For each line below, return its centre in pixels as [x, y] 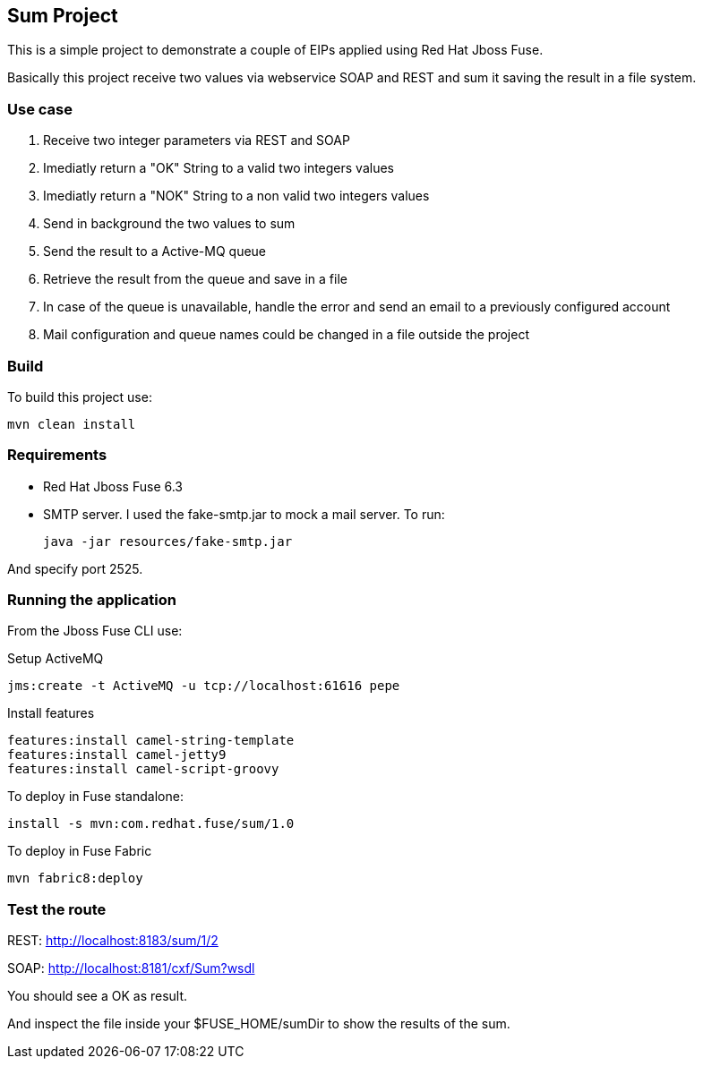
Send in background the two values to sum [169, 224]
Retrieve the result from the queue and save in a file [195, 279]
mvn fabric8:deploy [75, 878]
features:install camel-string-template [151, 741]
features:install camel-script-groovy [143, 769]
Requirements [57, 455]
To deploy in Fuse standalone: [95, 797]
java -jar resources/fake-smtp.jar [168, 541]
